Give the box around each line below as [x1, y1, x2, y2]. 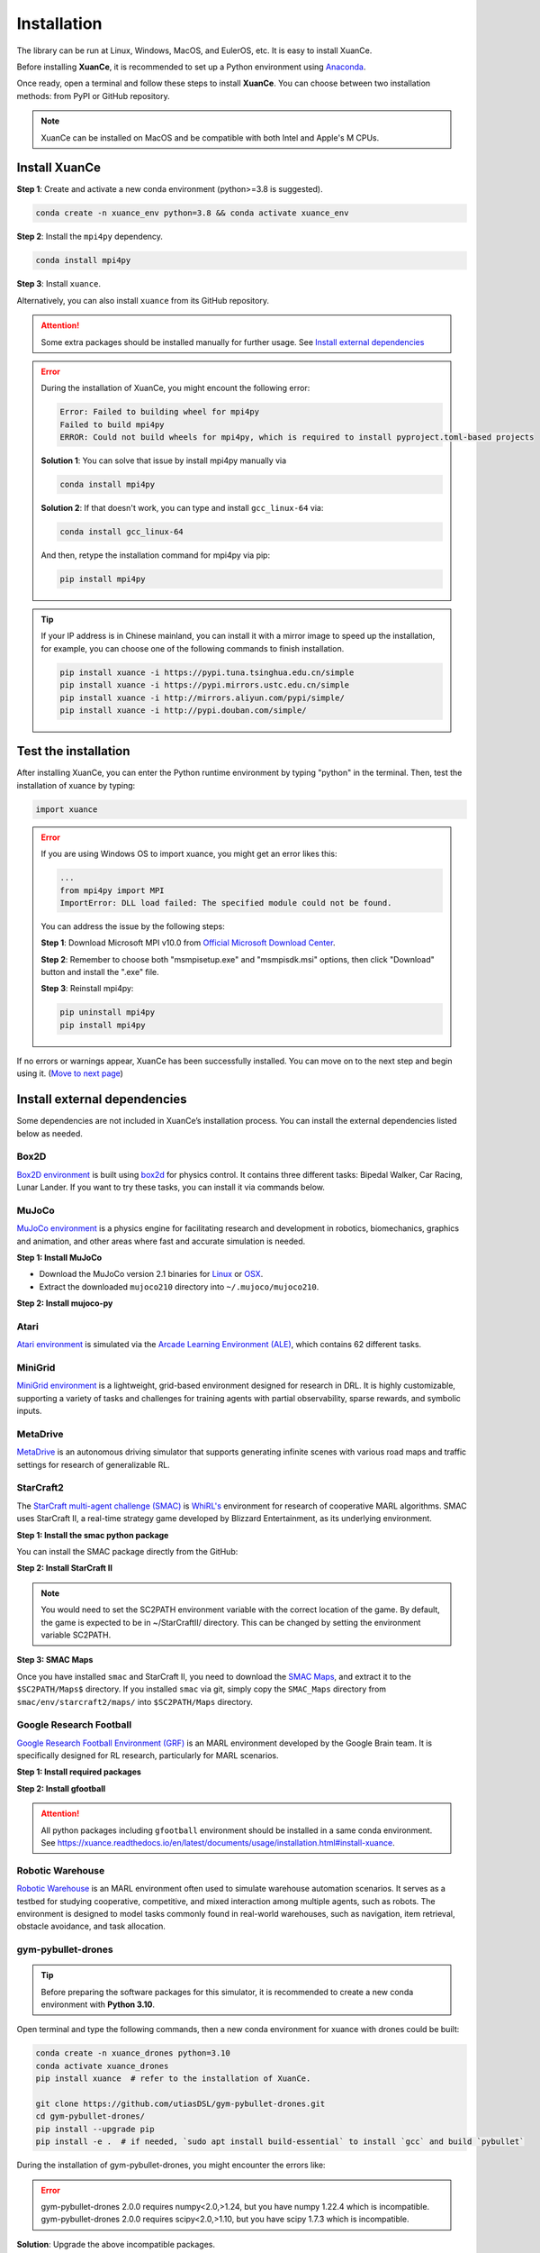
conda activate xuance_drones [35, 2060, 169, 2071]
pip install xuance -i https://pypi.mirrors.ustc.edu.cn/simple [59, 680, 350, 690]
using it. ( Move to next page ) [16, 1068, 123, 1079]
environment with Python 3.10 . [40, 1999, 155, 2010]
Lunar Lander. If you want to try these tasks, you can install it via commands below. [16, 1181, 326, 1193]
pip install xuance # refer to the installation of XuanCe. [35, 2074, 311, 2084]
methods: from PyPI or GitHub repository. [16, 90, 170, 101]
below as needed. [16, 1127, 83, 1139]
